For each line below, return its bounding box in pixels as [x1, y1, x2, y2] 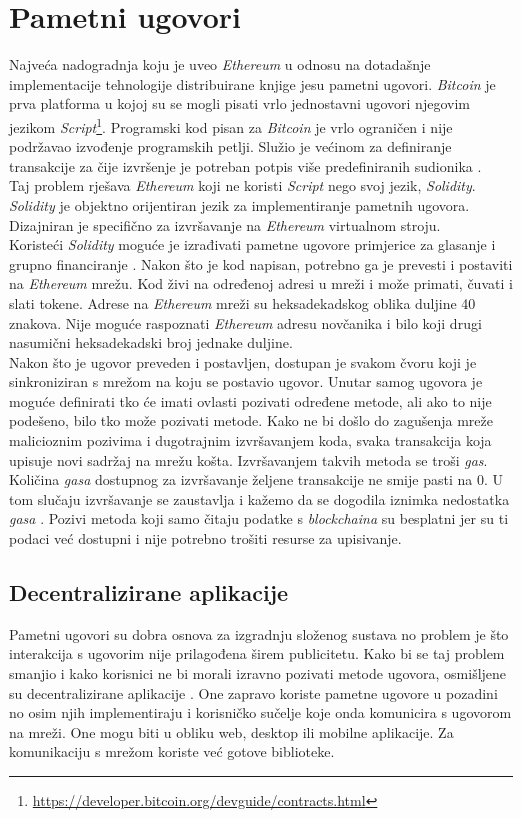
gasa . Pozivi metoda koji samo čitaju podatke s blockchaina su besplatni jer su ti [9, 508, 509, 529]
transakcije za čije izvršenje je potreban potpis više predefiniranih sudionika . [9, 155, 482, 176]
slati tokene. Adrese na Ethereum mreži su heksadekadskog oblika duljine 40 [9, 292, 476, 313]
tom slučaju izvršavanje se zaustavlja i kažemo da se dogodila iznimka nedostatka [9, 488, 510, 509]
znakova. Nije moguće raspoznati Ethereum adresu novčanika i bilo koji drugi [9, 312, 482, 333]
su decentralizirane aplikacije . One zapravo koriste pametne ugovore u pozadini [9, 682, 498, 703]
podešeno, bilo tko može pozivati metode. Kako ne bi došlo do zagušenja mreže [9, 410, 494, 431]
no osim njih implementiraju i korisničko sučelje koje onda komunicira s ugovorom [9, 702, 512, 723]
